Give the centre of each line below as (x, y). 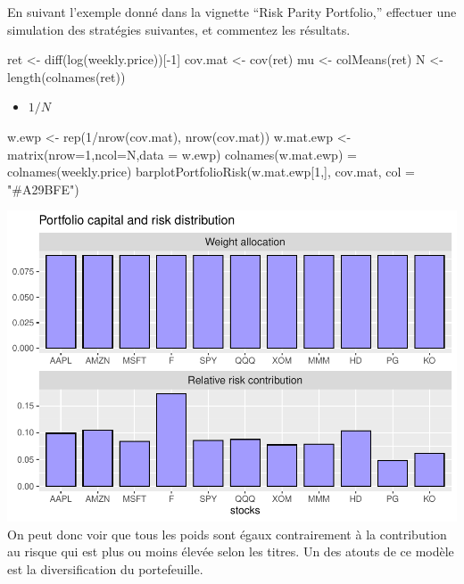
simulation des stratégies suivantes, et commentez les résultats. (179, 29)
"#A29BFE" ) (43, 189)
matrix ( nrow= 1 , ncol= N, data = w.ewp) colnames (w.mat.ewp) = (182, 154)
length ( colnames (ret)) (66, 76)
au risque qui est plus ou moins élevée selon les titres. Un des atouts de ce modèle (231, 551)
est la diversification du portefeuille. (105, 569)
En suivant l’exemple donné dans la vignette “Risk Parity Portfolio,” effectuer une (232, 12)
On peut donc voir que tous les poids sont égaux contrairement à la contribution (227, 534)
